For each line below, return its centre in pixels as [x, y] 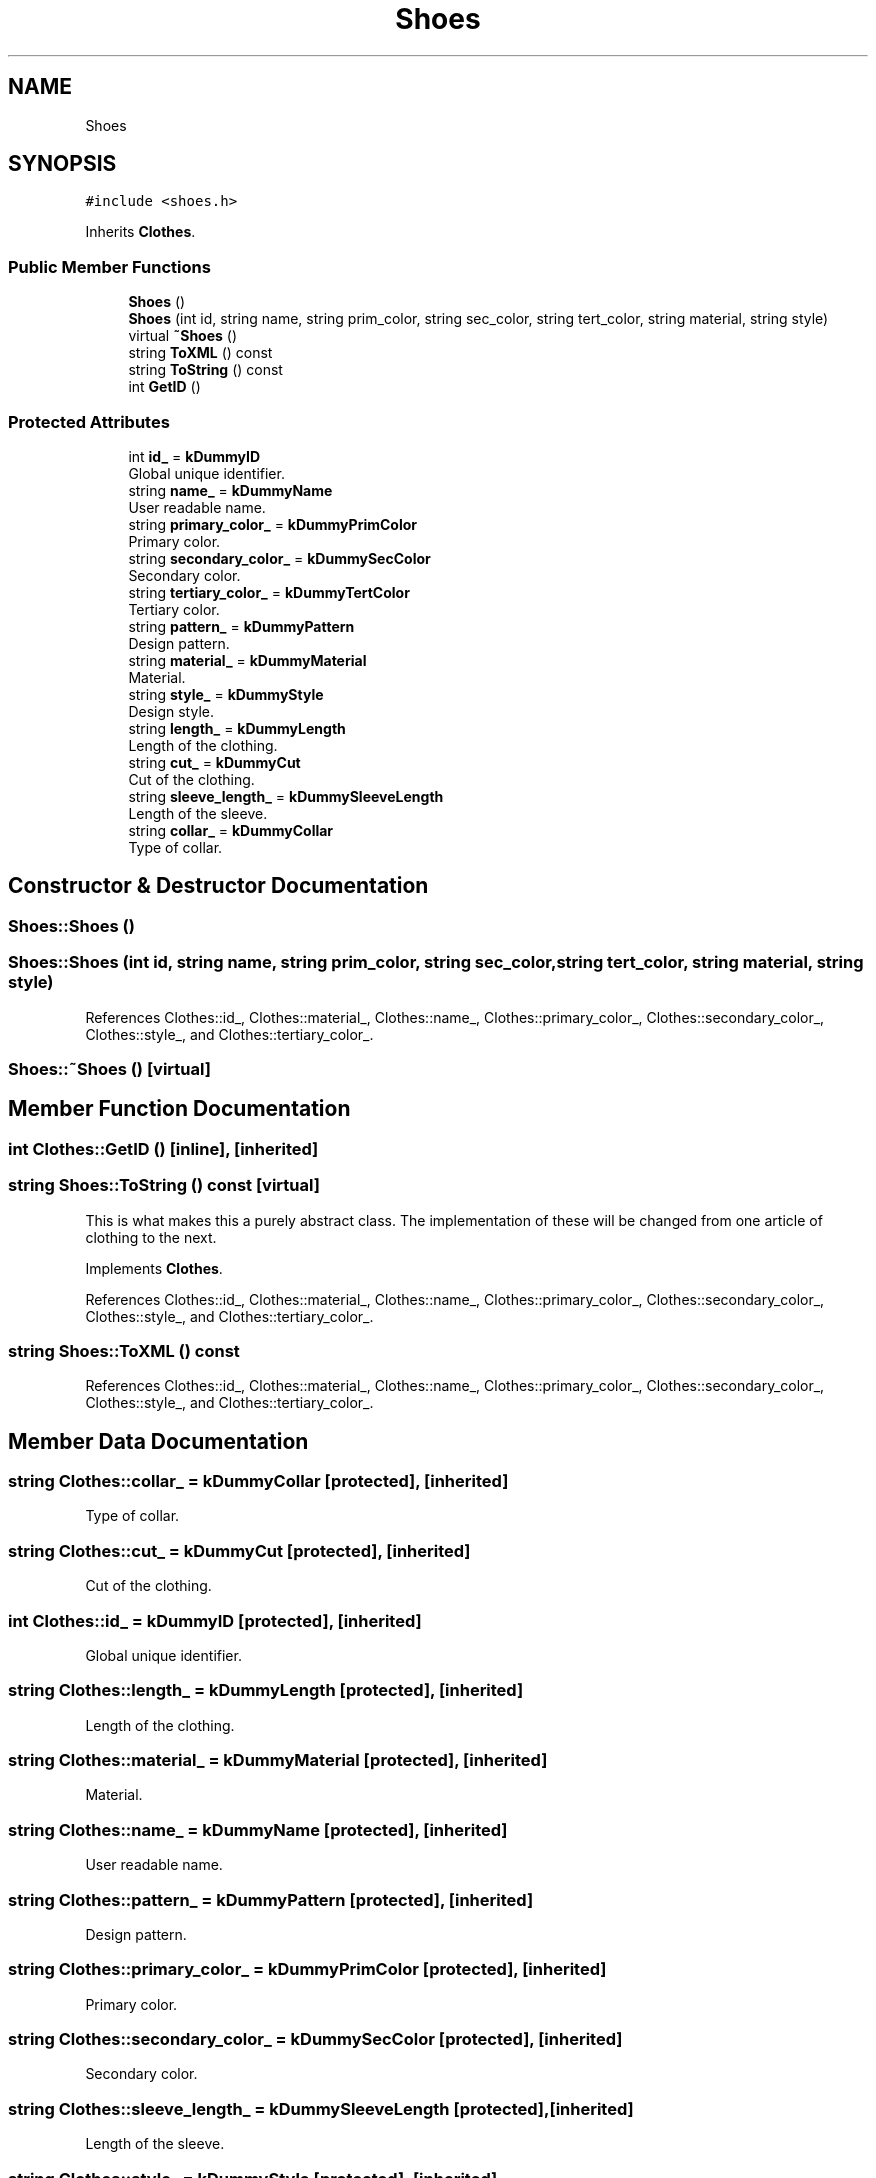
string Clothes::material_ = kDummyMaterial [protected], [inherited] [278, 1760]
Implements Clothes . [154, 1268]
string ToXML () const [200, 353]
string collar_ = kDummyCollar [231, 830]
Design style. [171, 711]
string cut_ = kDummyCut [214, 762]
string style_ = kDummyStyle [226, 694]
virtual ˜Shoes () [183, 336]
